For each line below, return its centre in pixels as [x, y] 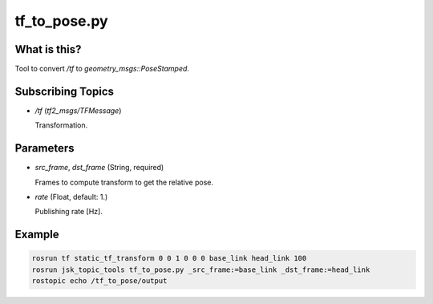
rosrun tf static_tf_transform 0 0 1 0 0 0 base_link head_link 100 [169, 258]
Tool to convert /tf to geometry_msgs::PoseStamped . [102, 69]
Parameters [45, 148]
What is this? [48, 49]
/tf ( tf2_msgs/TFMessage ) [78, 110]
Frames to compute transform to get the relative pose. [124, 182]
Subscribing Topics [65, 91]
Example [37, 235]
